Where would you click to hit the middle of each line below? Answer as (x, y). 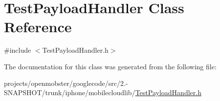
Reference (38, 27)
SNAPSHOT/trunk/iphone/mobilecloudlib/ (70, 92)
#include (18, 50)
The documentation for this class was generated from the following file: (110, 66)
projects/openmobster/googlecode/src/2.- (66, 83)
